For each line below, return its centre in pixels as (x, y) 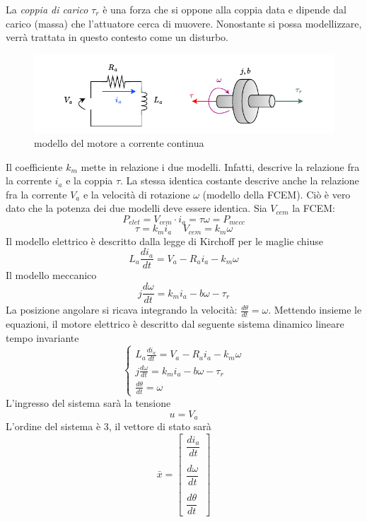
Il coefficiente (34, 166)
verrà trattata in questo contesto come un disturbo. (117, 37)
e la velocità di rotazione (136, 194)
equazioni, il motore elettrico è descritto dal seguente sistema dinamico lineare (175, 323)
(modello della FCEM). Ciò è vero (276, 194)
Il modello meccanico (51, 275)
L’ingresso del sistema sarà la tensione (88, 402)
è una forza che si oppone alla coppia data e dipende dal (225, 9)
